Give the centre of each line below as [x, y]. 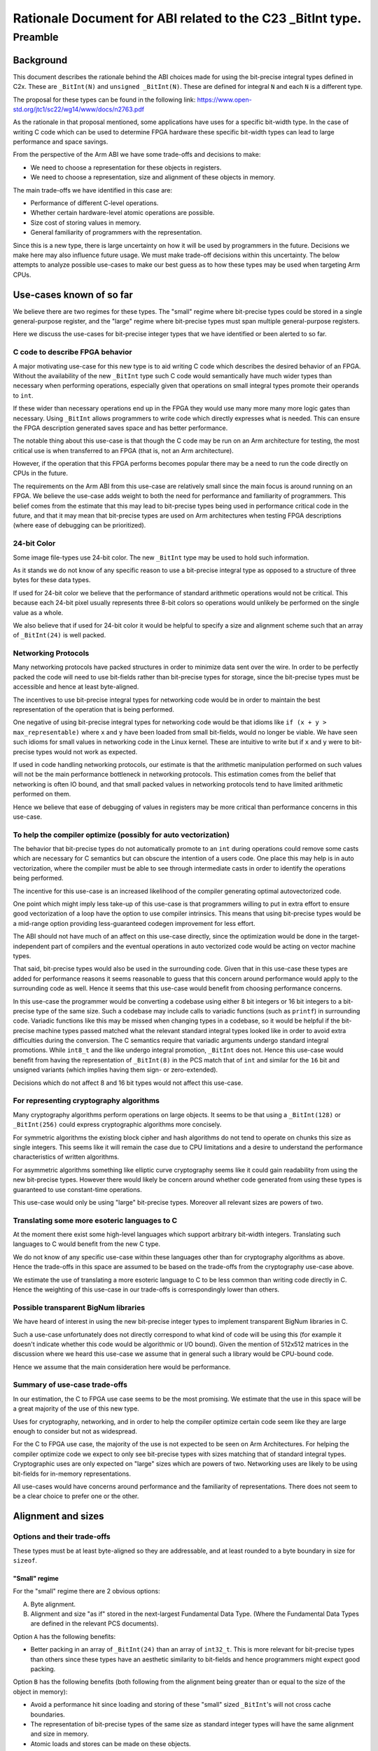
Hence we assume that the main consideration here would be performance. [122, 1366]
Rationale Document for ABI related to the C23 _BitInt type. [187, 18]
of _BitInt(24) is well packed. [59, 635]
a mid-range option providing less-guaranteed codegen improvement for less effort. [134, 923]
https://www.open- [224, 99]
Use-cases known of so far [73, 295]
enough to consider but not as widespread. [75, 1432]
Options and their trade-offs [62, 1537]
